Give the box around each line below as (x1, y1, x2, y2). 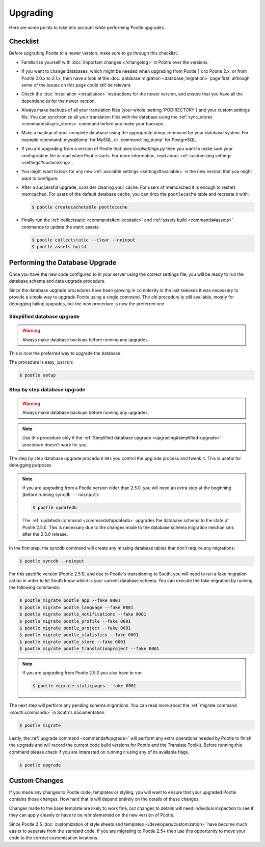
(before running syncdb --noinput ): (22, 492, 100, 497)
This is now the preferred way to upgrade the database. (9, 350, 122, 356)
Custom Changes (9, 776, 64, 785)
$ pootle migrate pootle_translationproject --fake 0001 (19, 646, 159, 651)
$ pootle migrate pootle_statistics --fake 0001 (19, 632, 139, 638)
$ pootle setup (19, 373, 56, 378)
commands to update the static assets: (21, 224, 100, 230)
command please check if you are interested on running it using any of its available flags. (9, 749, 189, 755)
